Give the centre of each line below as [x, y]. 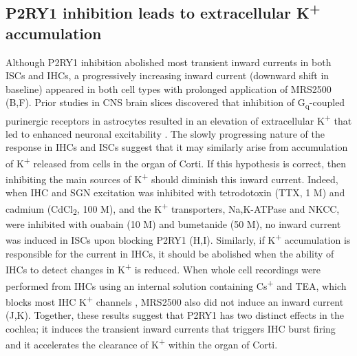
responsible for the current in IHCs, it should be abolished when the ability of [170, 253]
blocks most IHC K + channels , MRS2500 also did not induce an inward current [175, 300]
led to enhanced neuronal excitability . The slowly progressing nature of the [165, 133]
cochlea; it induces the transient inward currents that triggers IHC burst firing [171, 328]
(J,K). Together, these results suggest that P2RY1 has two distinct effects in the [175, 315]
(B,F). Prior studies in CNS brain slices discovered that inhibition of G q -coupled [175, 103]
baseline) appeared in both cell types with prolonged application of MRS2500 [169, 88]
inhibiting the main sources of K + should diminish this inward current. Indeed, [172, 178]
